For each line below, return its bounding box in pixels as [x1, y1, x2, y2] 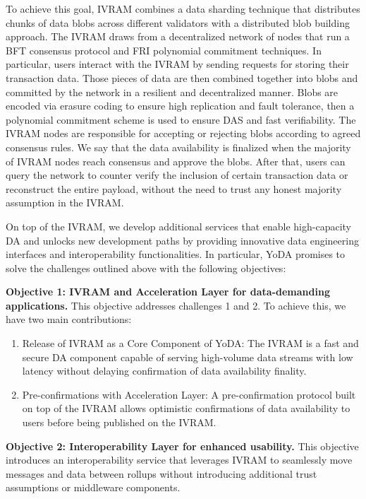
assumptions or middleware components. [6, 480, 181, 495]
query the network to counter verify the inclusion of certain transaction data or [6, 168, 348, 182]
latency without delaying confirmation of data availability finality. [22, 363, 307, 378]
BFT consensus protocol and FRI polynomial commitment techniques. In [6, 42, 322, 57]
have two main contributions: [6, 312, 132, 327]
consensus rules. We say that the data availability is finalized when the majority [6, 139, 351, 154]
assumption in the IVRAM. [6, 195, 124, 210]
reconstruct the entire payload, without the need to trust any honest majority [6, 181, 342, 196]
